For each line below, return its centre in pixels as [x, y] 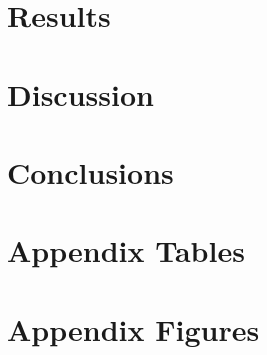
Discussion [80, 93]
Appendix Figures [133, 328]
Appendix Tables [126, 250]
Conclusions [90, 171]
